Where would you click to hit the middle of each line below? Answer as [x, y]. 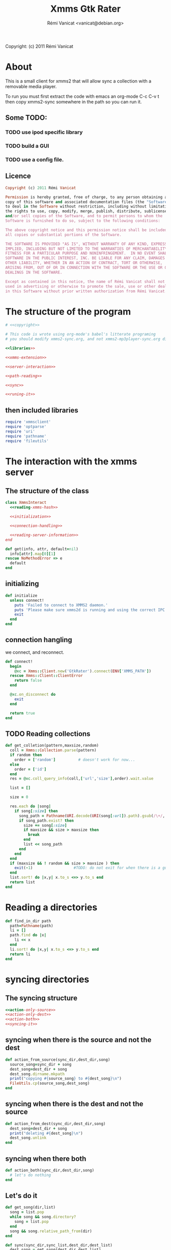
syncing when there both [46, 1158]
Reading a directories [51, 907]
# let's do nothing [31, 1175]
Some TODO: [26, 118]
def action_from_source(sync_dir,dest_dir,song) [58, 1060]
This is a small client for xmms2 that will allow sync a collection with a [78, 81]
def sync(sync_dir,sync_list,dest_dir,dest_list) [59, 1245]
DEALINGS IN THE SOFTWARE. [34, 272]
